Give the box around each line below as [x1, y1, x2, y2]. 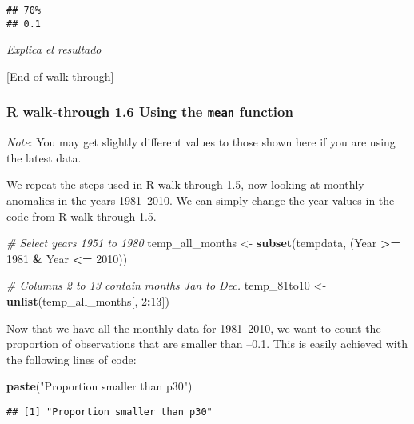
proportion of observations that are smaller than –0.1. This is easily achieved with [6, 335, 408, 352]
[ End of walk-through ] [6, 67, 114, 84]
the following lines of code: [6, 350, 137, 367]
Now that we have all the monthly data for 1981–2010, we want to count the [6, 319, 381, 336]
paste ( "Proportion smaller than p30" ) [6, 378, 193, 394]
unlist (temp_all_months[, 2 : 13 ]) [6, 293, 169, 310]
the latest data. [6, 149, 82, 166]
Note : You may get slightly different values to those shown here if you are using [6, 134, 396, 150]
